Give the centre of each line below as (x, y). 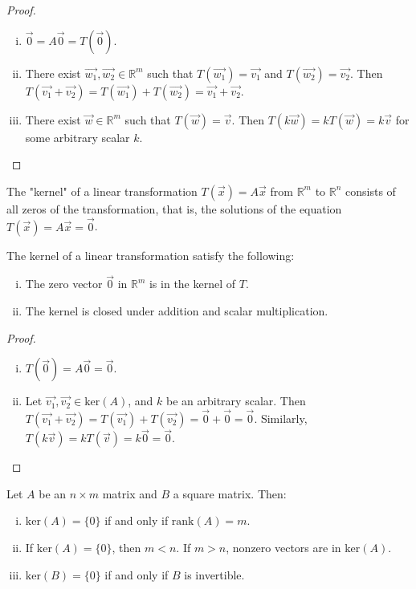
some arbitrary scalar (77, 137)
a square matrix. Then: (230, 493)
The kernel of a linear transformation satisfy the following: (151, 255)
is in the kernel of (192, 284)
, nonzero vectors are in (283, 547)
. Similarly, (281, 418)
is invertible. (214, 574)
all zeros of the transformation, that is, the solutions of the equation (174, 208)
